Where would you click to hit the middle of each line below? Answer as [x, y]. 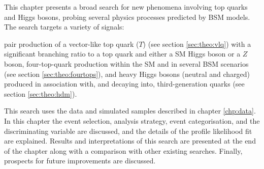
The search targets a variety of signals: [64, 27]
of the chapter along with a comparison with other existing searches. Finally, [123, 150]
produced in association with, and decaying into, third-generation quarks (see [124, 84]
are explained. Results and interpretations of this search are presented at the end [130, 141]
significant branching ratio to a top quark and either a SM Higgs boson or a [122, 54]
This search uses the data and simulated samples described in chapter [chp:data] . [130, 111]
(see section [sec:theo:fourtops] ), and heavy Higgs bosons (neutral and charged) [127, 74]
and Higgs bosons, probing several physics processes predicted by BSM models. [127, 17]
